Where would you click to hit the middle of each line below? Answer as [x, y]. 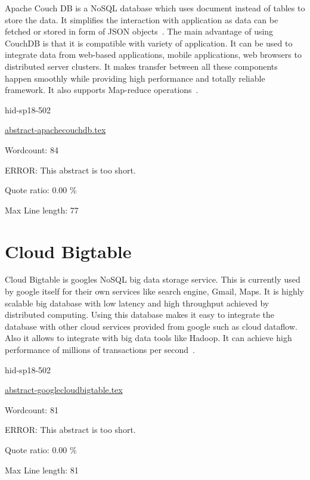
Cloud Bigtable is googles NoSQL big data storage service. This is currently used [153, 279]
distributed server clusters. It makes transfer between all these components [141, 66]
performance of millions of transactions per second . [100, 349]
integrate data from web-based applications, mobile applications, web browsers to [153, 55]
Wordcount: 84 [32, 149]
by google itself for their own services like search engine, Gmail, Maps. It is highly [154, 291]
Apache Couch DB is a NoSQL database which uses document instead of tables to [155, 8]
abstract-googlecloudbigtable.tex [64, 390]
